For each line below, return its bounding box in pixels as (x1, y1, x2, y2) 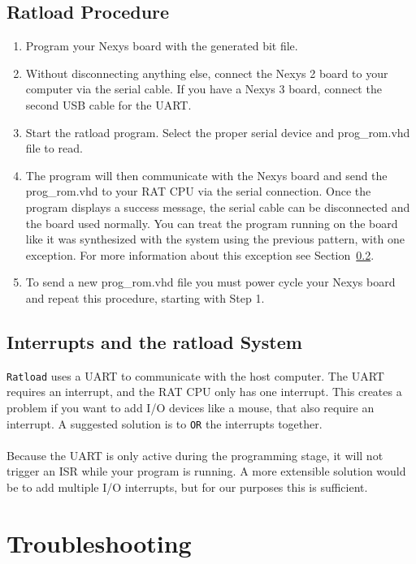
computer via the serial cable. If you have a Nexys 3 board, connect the (25, 80, 382, 97)
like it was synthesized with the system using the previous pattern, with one (25, 230, 405, 248)
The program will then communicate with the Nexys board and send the (25, 166, 388, 183)
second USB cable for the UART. (25, 96, 192, 113)
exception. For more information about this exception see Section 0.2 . (25, 246, 375, 263)
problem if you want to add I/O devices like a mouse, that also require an (6, 398, 375, 415)
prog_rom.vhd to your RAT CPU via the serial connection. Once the (25, 183, 371, 200)
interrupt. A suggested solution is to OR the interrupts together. (6, 415, 323, 432)
